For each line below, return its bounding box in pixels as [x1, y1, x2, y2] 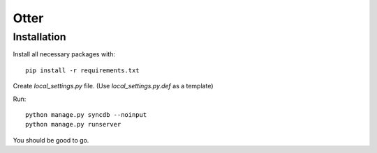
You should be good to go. [13, 136, 89, 144]
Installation [13, 31, 66, 43]
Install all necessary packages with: [13, 50, 115, 58]
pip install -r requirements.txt [25, 66, 140, 74]
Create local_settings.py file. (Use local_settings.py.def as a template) [13, 82, 214, 90]
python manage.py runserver [25, 120, 121, 129]
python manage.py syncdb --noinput [25, 111, 147, 118]
